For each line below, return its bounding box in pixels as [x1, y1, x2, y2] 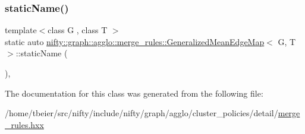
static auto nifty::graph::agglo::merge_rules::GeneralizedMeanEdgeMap [5, 35, 265, 47]
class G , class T [48, 24, 108, 36]
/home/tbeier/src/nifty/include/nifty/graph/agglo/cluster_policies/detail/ [5, 107, 278, 119]
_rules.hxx [5, 118, 44, 130]
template [5, 24, 37, 36]
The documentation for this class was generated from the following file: [5, 87, 263, 99]
